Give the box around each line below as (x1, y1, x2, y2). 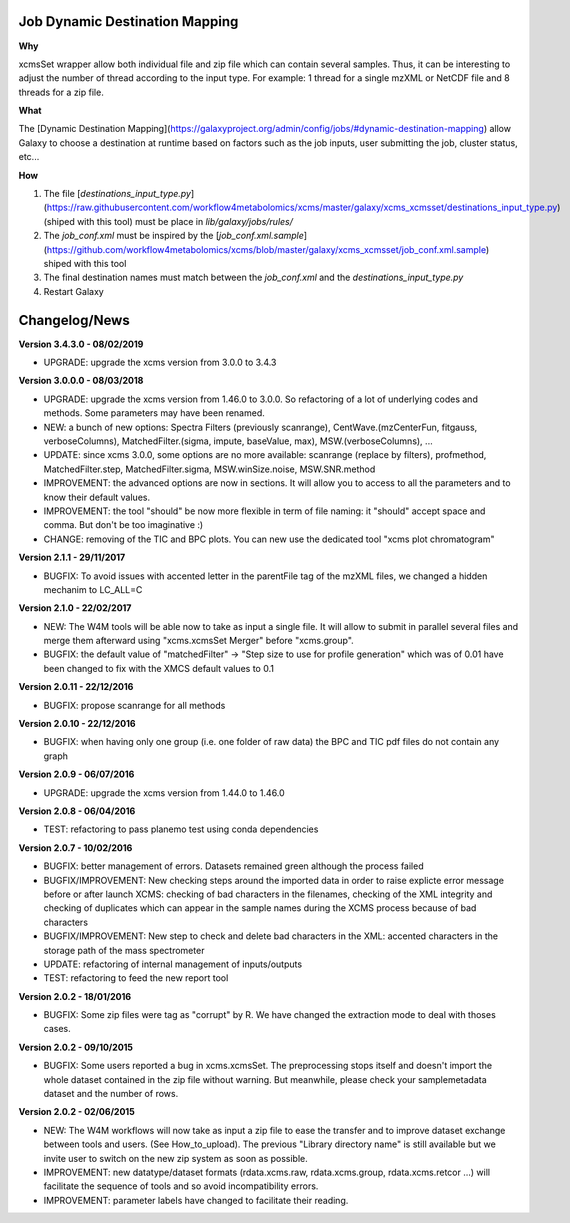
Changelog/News (18, 311, 130, 329)
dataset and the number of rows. (43, 1088, 179, 1100)
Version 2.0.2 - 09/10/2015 (18, 1041, 134, 1053)
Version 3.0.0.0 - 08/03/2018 (18, 375, 144, 387)
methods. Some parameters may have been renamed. (43, 407, 265, 419)
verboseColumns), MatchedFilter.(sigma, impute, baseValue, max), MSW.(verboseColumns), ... (43, 435, 434, 447)
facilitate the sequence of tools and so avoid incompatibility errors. (43, 1180, 319, 1192)
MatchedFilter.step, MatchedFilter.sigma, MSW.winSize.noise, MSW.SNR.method (43, 463, 376, 475)
